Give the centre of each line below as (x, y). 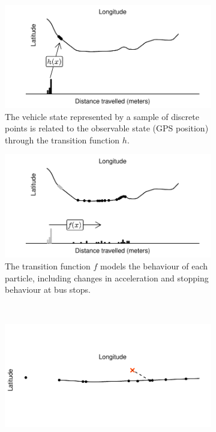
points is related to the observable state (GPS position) (107, 128)
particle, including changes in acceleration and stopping (107, 277)
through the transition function (62, 139)
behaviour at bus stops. (48, 289)
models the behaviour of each (154, 265)
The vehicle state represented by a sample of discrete (102, 116)
